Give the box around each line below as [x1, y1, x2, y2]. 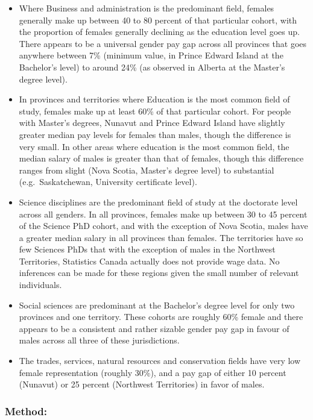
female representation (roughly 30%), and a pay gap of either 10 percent [19, 366, 286, 378]
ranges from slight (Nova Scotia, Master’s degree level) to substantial [19, 163, 274, 176]
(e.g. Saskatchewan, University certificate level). [19, 175, 197, 188]
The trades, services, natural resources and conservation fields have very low [19, 354, 301, 367]
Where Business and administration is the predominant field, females [19, 2, 274, 14]
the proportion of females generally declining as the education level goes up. [19, 25, 300, 38]
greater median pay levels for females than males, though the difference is [19, 128, 291, 140]
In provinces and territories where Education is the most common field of [19, 93, 290, 105]
